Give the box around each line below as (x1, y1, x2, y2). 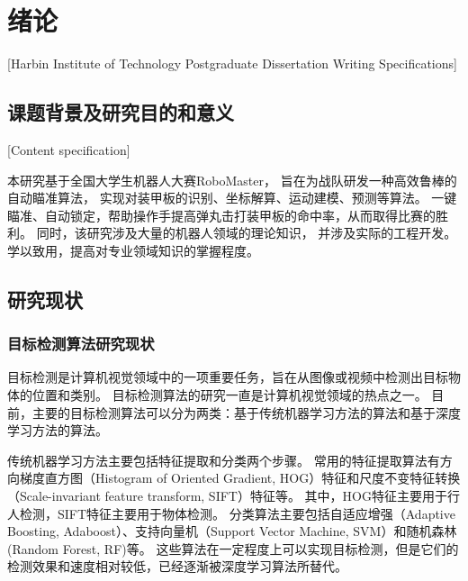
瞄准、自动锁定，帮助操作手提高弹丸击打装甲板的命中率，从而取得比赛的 (7, 205, 436, 224)
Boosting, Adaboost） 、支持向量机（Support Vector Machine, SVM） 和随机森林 (7, 522, 457, 540)
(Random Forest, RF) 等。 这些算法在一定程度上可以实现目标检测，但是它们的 (7, 539, 459, 558)
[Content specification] (7, 140, 130, 159)
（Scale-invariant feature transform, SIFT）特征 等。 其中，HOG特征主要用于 (7, 486, 447, 505)
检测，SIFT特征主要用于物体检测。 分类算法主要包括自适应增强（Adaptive (19, 504, 455, 522)
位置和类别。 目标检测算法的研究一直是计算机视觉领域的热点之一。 (31, 386, 427, 404)
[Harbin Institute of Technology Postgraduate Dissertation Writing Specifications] (7, 54, 457, 73)
